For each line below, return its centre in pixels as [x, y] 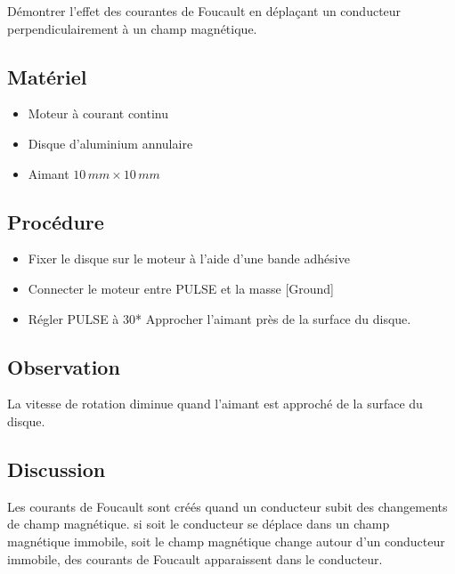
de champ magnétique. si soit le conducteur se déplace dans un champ [199, 524]
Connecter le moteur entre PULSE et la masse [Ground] [181, 288]
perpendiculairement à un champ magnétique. [132, 28]
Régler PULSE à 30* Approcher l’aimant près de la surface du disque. [219, 318]
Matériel [47, 76]
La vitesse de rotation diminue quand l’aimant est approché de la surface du [215, 404]
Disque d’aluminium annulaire [110, 143]
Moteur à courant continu [98, 113]
